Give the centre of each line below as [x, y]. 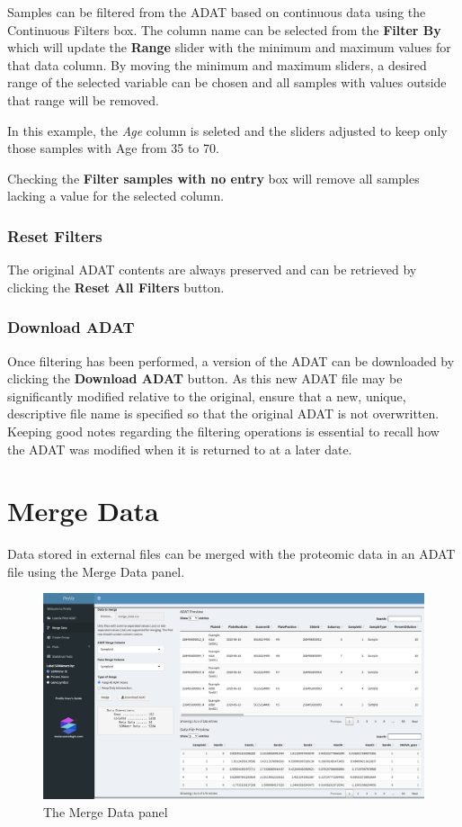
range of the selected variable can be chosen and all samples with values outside [227, 82]
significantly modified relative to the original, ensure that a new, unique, [207, 396]
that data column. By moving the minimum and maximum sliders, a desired [217, 64]
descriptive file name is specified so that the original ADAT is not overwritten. [223, 413]
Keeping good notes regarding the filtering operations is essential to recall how [223, 431]
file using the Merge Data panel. [96, 571]
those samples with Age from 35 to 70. [113, 148]
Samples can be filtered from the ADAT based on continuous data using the [217, 12]
